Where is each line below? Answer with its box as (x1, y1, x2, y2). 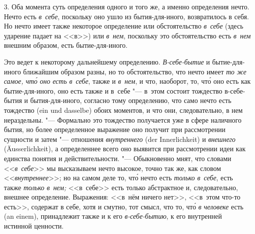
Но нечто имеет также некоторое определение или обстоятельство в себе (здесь (4, 21, 244, 31)
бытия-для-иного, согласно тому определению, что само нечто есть (30, 95, 231, 105)
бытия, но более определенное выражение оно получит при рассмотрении (4, 124, 225, 134)
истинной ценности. (4, 221, 64, 231)
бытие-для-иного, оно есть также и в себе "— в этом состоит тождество (4, 85, 223, 96)
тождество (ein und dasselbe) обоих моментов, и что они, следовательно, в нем (4, 104, 243, 115)
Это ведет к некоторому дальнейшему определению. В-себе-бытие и (4, 56, 210, 67)
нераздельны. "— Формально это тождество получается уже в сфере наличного (4, 114, 242, 125)
